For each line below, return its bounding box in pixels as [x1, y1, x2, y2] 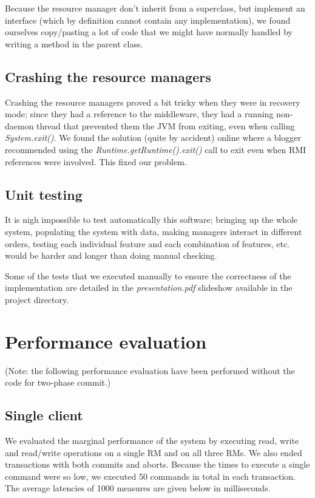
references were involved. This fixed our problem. [5, 155, 187, 168]
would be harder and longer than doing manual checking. [5, 249, 217, 262]
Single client [5, 406, 83, 425]
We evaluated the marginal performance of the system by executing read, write [5, 434, 299, 447]
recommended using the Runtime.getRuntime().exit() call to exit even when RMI [5, 143, 307, 155]
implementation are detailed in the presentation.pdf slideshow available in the [5, 281, 293, 294]
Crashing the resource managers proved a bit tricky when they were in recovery [5, 95, 300, 108]
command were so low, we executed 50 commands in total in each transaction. [5, 469, 296, 482]
